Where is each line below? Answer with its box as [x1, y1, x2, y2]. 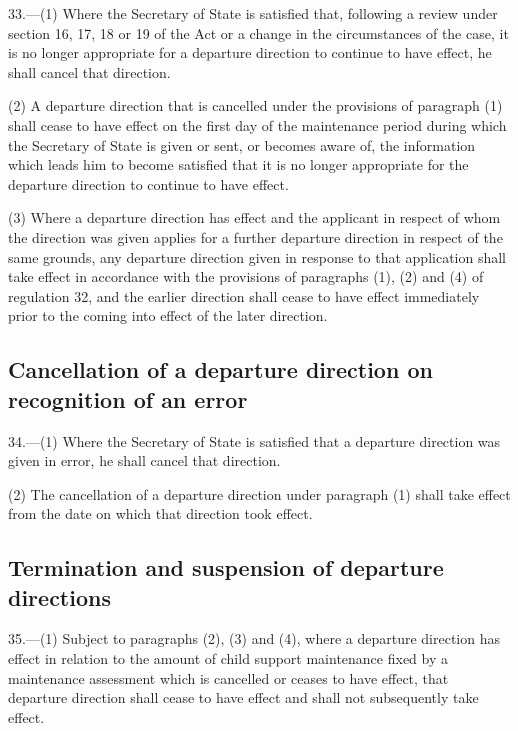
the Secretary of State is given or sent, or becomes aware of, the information [8, 134, 476, 155]
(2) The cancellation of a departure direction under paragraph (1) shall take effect [8, 483, 511, 504]
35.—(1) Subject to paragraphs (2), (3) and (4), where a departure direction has [8, 628, 500, 649]
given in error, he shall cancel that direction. [8, 450, 281, 471]
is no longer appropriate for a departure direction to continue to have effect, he [8, 42, 492, 63]
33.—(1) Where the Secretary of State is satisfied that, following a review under [8, 3, 498, 23]
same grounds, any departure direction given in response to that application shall [8, 246, 507, 267]
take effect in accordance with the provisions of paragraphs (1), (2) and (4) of [8, 266, 484, 287]
